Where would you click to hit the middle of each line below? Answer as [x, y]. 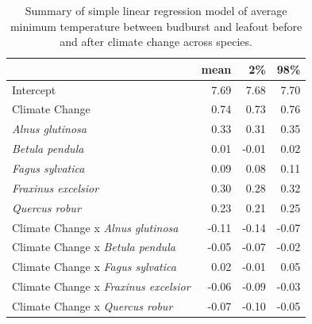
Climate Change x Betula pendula [94, 247]
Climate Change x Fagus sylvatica [94, 267]
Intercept [34, 89]
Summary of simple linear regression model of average [156, 10]
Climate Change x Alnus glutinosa [95, 227]
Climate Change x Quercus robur [92, 305]
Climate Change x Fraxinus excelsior [101, 286]
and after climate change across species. [156, 42]
